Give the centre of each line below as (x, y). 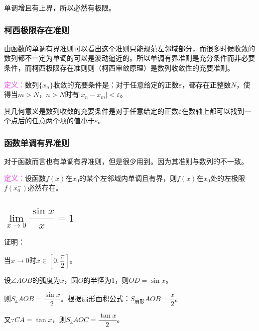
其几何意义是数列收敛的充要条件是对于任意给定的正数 (91, 111)
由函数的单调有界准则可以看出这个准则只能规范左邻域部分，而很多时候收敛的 (129, 48)
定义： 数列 (21, 84)
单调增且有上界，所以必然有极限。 (60, 7)
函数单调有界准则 (37, 142)
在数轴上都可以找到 (213, 111)
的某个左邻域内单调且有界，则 (128, 178)
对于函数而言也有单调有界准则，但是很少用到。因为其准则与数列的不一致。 (126, 161)
